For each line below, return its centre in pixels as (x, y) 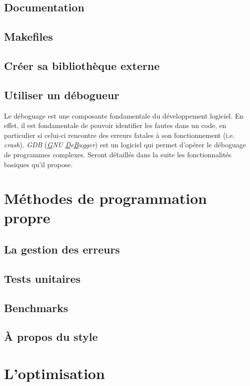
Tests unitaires (42, 278)
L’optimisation (55, 373)
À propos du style (51, 337)
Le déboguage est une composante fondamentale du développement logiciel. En (124, 115)
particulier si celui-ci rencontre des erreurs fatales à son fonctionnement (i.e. (119, 135)
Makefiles (29, 36)
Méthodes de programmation (106, 198)
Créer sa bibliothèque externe (82, 65)
